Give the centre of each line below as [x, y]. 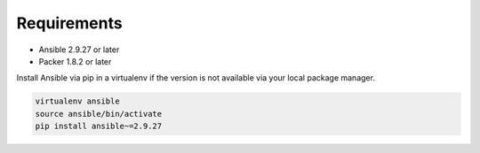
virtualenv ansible [77, 101]
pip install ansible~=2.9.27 [99, 126]
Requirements [70, 23]
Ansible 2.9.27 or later [79, 50]
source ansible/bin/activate [99, 114]
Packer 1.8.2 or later [75, 61]
